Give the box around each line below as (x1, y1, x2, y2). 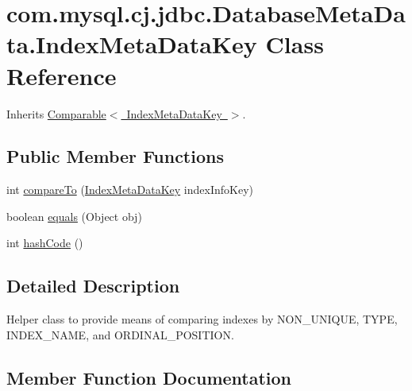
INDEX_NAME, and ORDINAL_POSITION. (6, 326, 234, 343)
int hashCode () (6, 234, 83, 251)
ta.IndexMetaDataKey (6, 28, 257, 60)
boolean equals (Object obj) (6, 207, 142, 224)
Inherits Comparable (6, 105, 106, 122)
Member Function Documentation (6, 365, 292, 389)
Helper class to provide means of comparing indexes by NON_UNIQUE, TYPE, (6, 311, 398, 327)
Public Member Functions (6, 144, 224, 168)
